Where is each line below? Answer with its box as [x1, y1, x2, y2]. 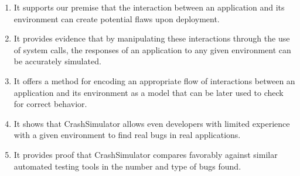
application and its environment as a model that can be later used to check [13, 86, 284, 98]
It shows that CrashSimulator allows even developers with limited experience [13, 117, 290, 129]
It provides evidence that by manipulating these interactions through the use [13, 32, 290, 44]
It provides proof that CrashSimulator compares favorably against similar [13, 148, 278, 160]
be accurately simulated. [13, 55, 101, 67]
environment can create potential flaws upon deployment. [13, 12, 220, 25]
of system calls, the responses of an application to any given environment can [13, 43, 291, 56]
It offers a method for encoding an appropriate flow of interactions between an [13, 74, 295, 87]
